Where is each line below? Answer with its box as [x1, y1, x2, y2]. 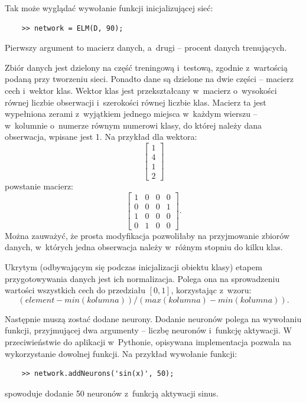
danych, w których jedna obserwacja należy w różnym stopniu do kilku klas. [5, 241, 283, 253]
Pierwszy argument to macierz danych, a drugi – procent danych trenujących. [5, 41, 287, 54]
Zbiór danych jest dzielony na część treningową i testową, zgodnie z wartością [5, 61, 288, 73]
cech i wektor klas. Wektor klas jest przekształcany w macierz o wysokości [5, 84, 277, 96]
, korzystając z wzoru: [171, 284, 252, 296]
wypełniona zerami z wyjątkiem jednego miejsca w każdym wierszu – [5, 107, 258, 120]
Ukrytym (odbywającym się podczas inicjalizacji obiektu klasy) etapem [5, 260, 262, 273]
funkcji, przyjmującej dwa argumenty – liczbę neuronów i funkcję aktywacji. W [5, 324, 292, 336]
